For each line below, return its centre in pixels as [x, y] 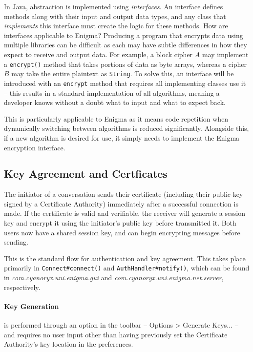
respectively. [22, 287]
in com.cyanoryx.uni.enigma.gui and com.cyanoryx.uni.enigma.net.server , [114, 278]
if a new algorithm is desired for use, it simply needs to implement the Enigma [122, 137]
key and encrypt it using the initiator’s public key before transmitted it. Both [120, 223]
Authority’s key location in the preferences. [69, 344]
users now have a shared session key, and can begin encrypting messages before [122, 232]
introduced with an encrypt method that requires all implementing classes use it [125, 83]
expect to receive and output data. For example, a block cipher [98, 54]
